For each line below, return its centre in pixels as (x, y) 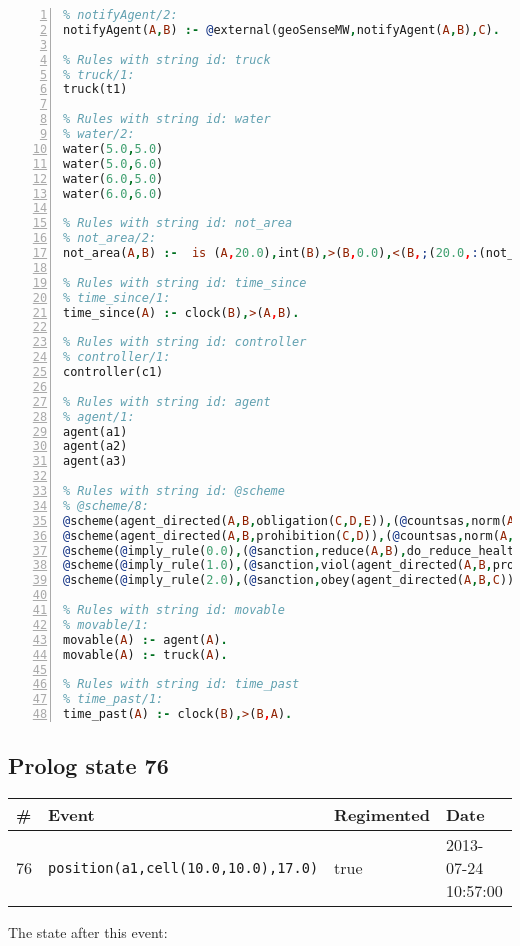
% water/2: (99, 134)
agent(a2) (95, 446)
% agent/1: (99, 416)
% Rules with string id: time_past (181, 684)
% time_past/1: (113, 699)
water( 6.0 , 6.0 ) (113, 193)
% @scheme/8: (106, 505)
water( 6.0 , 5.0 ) (113, 178)
